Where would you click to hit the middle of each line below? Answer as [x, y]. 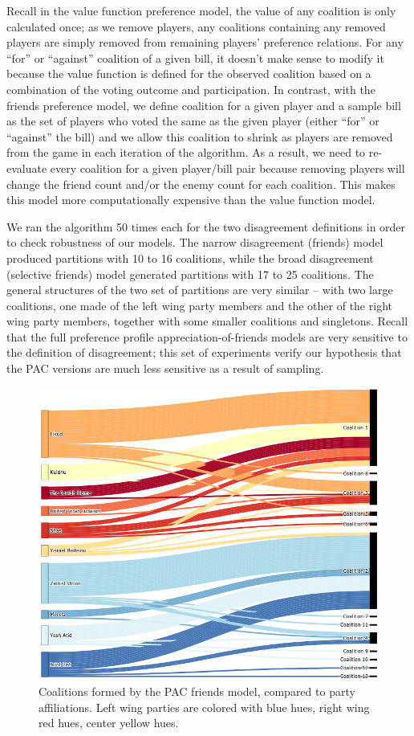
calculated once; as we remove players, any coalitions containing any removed [196, 26]
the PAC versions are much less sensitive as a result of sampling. [165, 368]
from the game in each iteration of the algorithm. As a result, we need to [186, 152]
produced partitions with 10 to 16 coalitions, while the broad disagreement [190, 258]
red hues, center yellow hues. [109, 723]
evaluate [27, 168]
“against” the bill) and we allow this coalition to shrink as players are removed [200, 136]
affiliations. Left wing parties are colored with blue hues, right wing [204, 707]
